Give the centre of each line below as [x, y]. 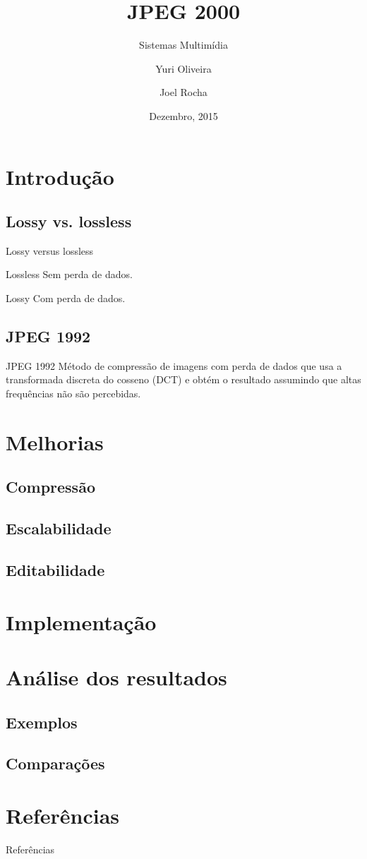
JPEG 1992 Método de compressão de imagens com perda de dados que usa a [174, 365]
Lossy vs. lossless [69, 221]
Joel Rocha [183, 92]
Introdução [60, 176]
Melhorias [55, 441]
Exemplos [42, 722]
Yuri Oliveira [183, 68]
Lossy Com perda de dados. [66, 298]
